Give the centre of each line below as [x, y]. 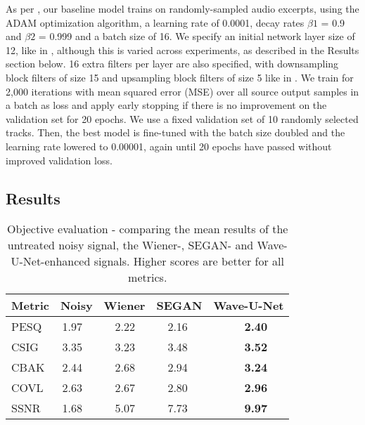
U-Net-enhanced [51, 261]
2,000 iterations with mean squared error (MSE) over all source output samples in [182, 91]
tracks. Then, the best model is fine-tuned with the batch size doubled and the [175, 132]
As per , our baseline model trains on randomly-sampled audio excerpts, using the [182, 8]
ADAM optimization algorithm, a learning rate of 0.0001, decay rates [155, 22]
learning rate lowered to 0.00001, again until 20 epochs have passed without [169, 146]
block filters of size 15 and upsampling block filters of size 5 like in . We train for [180, 77]
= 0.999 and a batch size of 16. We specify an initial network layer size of [197, 36]
